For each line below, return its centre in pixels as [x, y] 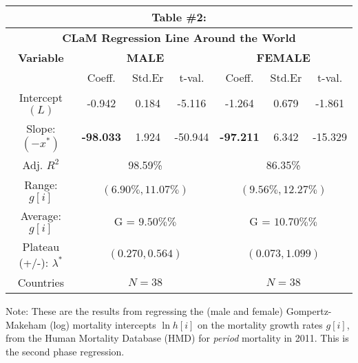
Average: [41, 216]
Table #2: [179, 17]
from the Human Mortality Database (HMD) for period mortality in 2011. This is [177, 338]
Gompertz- [309, 311]
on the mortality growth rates [260, 324]
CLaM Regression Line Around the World [179, 37]
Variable [41, 57]
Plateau [41, 246]
